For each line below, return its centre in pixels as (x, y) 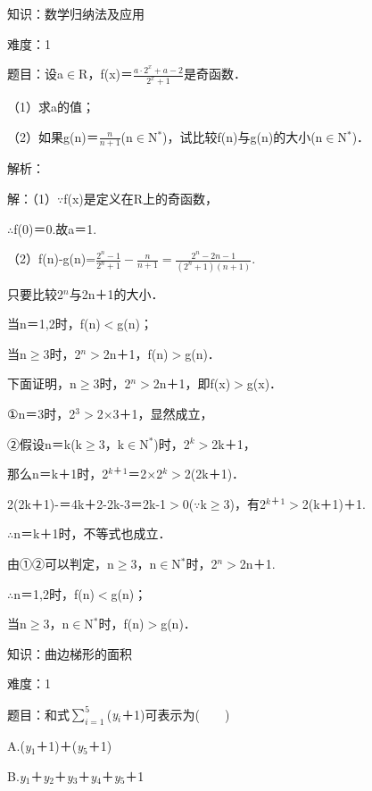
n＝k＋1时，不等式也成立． (92, 533)
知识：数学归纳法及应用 (76, 13)
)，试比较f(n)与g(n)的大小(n (243, 136)
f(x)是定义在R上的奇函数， (141, 199)
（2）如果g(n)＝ (53, 136)
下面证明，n (42, 383)
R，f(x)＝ (106, 74)
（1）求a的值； (51, 107)
